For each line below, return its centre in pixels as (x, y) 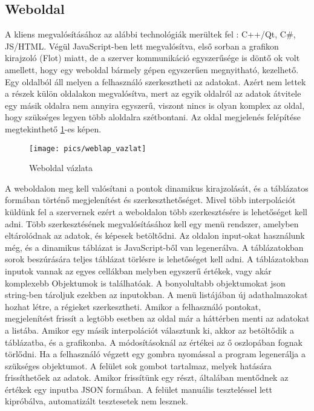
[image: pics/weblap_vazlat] (88, 148)
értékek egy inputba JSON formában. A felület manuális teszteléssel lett (139, 389)
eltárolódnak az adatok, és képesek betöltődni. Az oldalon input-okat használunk (155, 235)
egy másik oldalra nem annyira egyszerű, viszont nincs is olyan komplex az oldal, (155, 105)
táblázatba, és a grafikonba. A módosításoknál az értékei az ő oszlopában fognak (154, 342)
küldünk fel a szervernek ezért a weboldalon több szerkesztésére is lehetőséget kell (156, 211)
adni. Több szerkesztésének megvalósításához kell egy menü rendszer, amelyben (152, 223)
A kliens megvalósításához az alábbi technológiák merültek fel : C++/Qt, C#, (150, 34)
